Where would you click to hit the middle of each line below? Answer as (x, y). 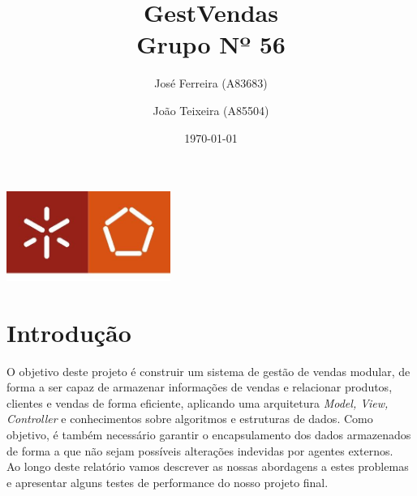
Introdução (69, 332)
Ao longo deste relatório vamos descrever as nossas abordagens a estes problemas (208, 466)
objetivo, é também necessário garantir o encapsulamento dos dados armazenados (209, 435)
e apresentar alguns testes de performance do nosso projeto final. (168, 482)
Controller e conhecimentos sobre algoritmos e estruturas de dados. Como (190, 419)
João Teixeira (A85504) (211, 110)
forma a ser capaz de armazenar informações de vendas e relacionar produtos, (200, 387)
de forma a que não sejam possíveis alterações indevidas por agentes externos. (200, 450)
